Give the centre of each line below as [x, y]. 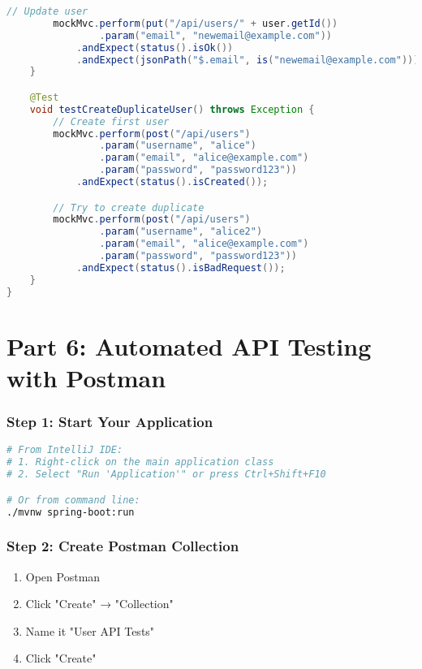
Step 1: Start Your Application [110, 422]
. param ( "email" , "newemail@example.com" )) [215, 35]
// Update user [47, 11]
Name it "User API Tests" [90, 630]
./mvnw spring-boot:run [71, 512]
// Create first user [111, 121]
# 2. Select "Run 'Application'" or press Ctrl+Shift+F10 [166, 475]
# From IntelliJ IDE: [65, 450]
